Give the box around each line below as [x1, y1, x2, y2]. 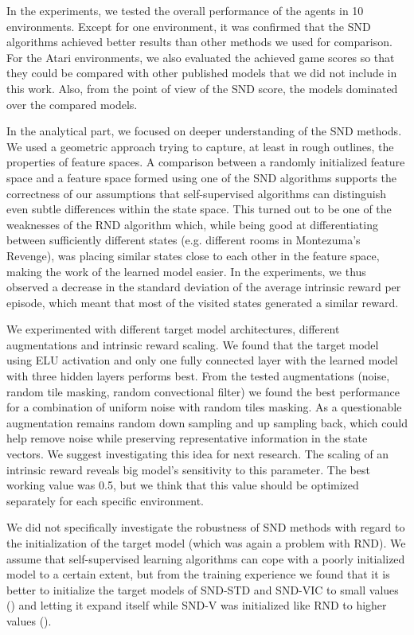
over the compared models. [6, 95, 138, 112]
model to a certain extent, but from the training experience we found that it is [6, 566, 390, 582]
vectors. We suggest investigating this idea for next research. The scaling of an [6, 446, 389, 462]
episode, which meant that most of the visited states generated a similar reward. [6, 294, 399, 310]
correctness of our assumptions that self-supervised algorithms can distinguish [6, 185, 387, 201]
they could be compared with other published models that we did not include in [6, 64, 397, 81]
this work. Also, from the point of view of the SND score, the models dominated [6, 80, 398, 96]
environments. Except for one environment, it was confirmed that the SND [6, 18, 371, 34]
